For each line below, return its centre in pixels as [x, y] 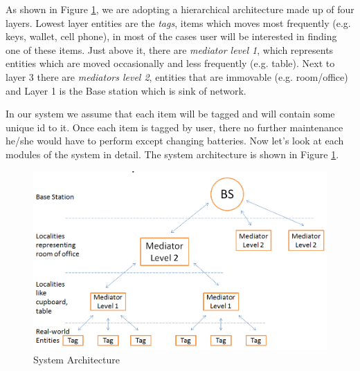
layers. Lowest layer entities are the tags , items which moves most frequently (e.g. [178, 22]
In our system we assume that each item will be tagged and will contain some [170, 114]
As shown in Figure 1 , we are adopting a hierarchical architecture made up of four [180, 9]
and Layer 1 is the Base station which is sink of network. [126, 90]
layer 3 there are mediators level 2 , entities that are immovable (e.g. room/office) [177, 76]
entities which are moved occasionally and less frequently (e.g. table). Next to [170, 63]
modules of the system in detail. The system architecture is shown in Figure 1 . [172, 154]
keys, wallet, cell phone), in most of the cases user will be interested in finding [171, 36]
